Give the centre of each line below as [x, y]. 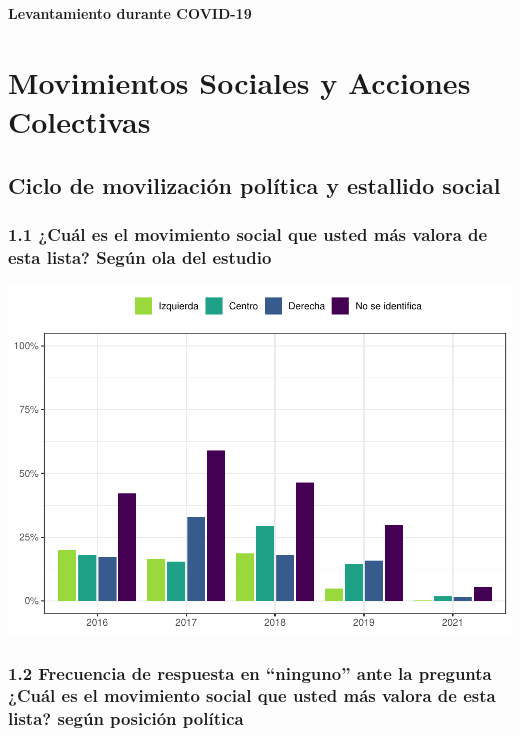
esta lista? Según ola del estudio [140, 256]
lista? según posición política [126, 718]
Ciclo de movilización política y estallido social [254, 184]
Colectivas [79, 120]
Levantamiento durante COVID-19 [130, 13]
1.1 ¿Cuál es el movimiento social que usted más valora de [248, 233]
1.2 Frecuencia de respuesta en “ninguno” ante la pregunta [250, 672]
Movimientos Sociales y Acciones [239, 81]
